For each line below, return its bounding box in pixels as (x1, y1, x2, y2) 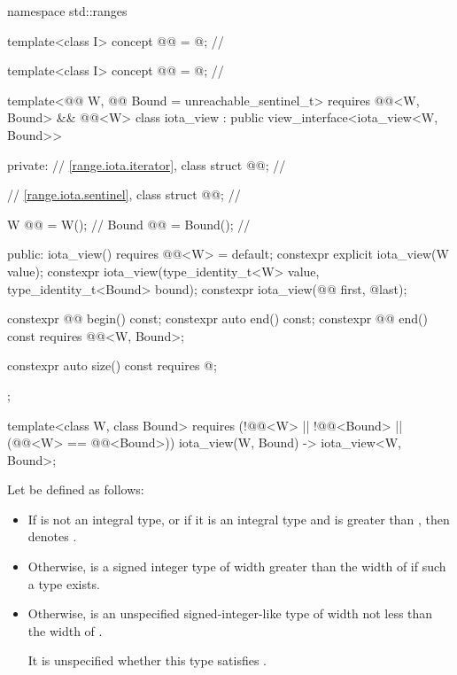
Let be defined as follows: (7, 480, 144, 499)
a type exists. (27, 574, 100, 593)
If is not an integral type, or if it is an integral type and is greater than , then (27, 509, 450, 528)
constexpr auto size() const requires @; (7, 356, 217, 375)
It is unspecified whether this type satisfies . (27, 651, 267, 670)
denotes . (27, 527, 77, 546)
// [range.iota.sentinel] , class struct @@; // (7, 185, 241, 204)
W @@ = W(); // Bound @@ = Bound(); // (7, 214, 251, 233)
